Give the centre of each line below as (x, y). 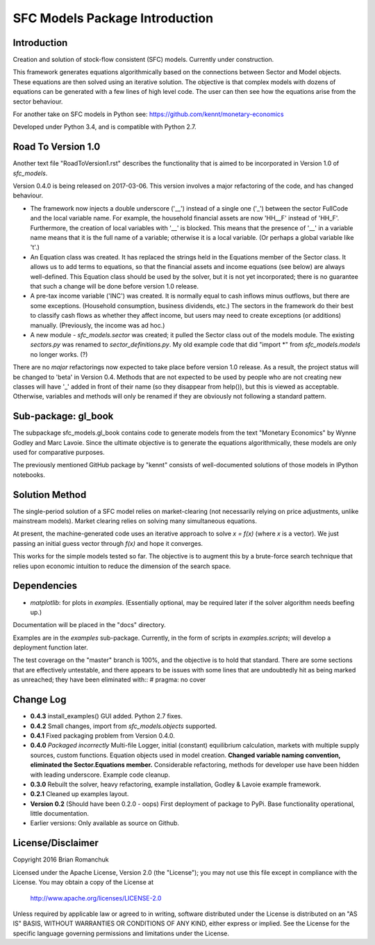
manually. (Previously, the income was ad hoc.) (98, 325)
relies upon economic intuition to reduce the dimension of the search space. (122, 566)
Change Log (40, 700)
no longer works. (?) (59, 354)
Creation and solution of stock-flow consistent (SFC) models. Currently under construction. (143, 60)
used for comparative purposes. (59, 452)
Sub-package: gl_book (63, 416)
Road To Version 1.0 (57, 147)
